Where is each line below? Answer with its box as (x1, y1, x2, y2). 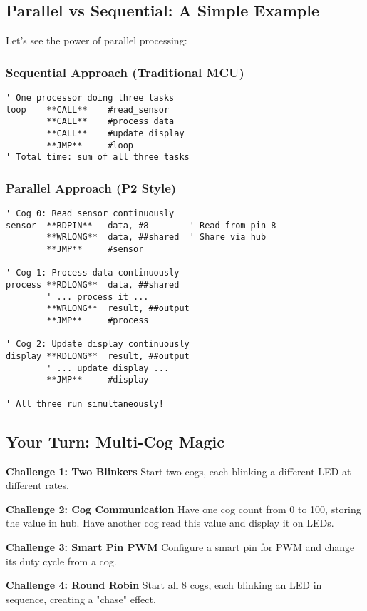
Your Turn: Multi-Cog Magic (6, 430, 225, 452)
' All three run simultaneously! (6, 398, 164, 409)
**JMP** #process (46, 315, 149, 326)
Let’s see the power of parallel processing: (6, 33, 187, 48)
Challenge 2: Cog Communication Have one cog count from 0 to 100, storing (6, 501, 361, 516)
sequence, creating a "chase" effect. (6, 591, 156, 606)
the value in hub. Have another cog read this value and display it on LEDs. (6, 515, 334, 530)
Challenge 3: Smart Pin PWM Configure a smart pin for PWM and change (6, 539, 355, 554)
